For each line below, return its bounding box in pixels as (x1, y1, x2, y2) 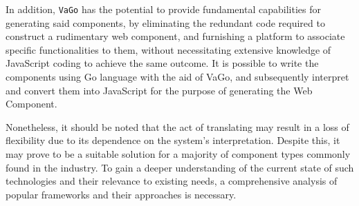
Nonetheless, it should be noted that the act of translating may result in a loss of (6, 119, 349, 134)
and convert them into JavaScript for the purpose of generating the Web (6, 83, 313, 97)
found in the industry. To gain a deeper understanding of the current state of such (6, 160, 354, 174)
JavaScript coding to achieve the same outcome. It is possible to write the (6, 56, 319, 70)
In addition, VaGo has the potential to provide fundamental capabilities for (6, 2, 321, 16)
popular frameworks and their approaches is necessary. (6, 187, 237, 201)
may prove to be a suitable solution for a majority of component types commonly (6, 147, 351, 161)
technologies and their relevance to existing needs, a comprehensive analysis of (6, 174, 338, 188)
